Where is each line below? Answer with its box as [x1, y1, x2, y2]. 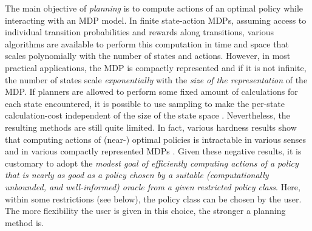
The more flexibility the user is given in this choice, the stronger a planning [5, 204, 286, 217]
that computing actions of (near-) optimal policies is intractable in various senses [5, 133, 307, 145]
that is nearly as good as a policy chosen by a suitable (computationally [5, 168, 269, 181]
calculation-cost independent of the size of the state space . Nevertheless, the [5, 109, 290, 122]
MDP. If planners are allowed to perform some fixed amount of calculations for [5, 85, 298, 98]
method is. [5, 216, 44, 229]
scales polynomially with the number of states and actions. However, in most [5, 49, 291, 62]
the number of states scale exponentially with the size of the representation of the [5, 73, 308, 86]
